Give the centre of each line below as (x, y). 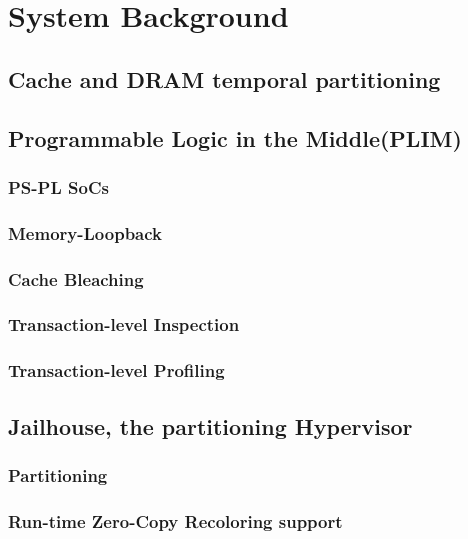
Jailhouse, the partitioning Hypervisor (210, 425)
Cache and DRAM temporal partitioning (224, 78)
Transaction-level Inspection (124, 324)
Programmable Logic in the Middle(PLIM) (235, 137)
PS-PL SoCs (58, 186)
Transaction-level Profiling (116, 370)
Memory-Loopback (85, 232)
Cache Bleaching (76, 278)
